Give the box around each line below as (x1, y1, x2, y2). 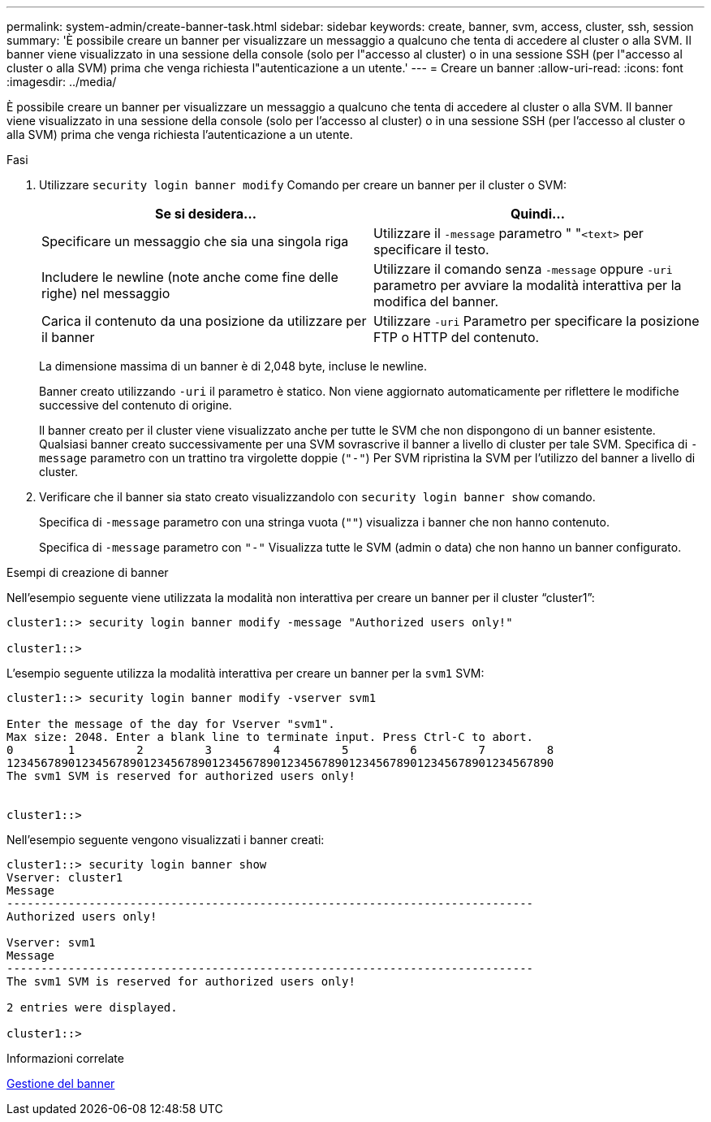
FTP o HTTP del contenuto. (373, 329, 540, 345)
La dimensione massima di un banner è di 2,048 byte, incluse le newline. (39, 359, 427, 373)
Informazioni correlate (6, 1051, 124, 1065)
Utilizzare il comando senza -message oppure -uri (373, 261, 673, 277)
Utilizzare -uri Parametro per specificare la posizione (373, 313, 700, 329)
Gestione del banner (6, 1077, 115, 1090)
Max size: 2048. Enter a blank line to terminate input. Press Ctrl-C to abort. (6, 730, 534, 743)
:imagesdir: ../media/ (6, 75, 117, 89)
